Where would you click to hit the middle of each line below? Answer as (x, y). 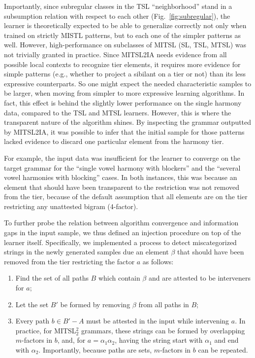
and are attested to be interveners (200, 278)
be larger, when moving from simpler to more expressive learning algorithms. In (124, 93)
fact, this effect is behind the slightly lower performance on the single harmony (123, 102)
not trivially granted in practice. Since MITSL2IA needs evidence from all (115, 54)
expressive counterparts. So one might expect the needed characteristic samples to (128, 83)
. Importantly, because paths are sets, (95, 350)
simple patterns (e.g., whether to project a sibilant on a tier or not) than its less (125, 74)
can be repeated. (223, 350)
